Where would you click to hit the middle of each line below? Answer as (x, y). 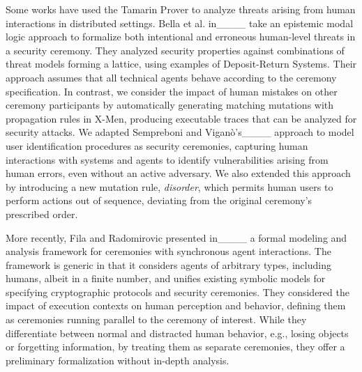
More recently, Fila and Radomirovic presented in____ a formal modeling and (176, 237)
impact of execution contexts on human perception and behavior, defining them (176, 305)
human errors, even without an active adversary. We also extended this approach (178, 173)
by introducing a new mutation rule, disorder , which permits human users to (169, 186)
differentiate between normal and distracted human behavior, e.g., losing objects (177, 333)
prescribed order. (42, 214)
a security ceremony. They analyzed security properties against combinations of (175, 50)
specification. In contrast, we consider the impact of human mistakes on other (172, 91)
